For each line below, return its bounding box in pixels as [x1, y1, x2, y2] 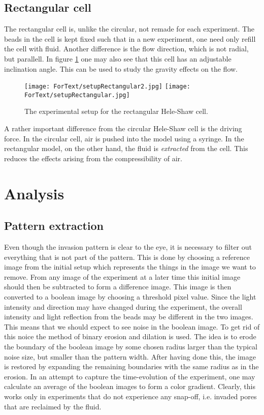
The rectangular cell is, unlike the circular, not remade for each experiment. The [4, 23, 255, 34]
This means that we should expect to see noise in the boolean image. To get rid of [4, 321, 260, 332]
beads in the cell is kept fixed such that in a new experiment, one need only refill [4, 33, 256, 44]
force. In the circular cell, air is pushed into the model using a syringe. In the [4, 133, 244, 143]
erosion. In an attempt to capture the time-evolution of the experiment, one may [4, 371, 255, 381]
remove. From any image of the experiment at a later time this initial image [4, 271, 241, 282]
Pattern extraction [4, 218, 104, 233]
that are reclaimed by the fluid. [4, 401, 102, 411]
